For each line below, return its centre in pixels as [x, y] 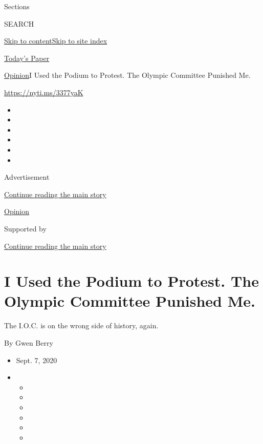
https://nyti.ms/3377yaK [44, 92]
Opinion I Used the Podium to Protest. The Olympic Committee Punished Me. [127, 75]
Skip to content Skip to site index [56, 41]
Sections [17, 6]
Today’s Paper [27, 58]
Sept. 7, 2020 [37, 360]
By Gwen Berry [29, 343]
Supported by [25, 228]
